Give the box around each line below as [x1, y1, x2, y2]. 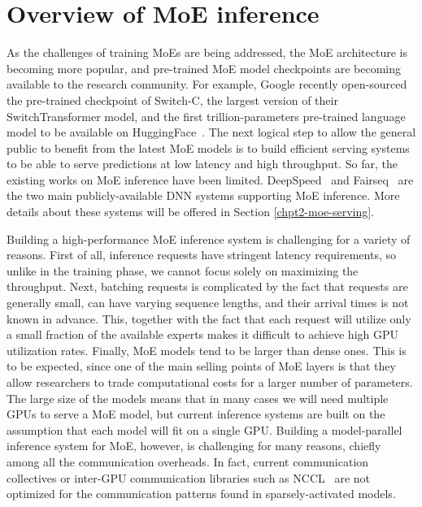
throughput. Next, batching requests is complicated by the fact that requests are [7, 278, 408, 295]
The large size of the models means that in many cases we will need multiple [7, 389, 389, 406]
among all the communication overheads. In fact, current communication [7, 453, 369, 470]
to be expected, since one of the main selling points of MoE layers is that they [7, 357, 396, 375]
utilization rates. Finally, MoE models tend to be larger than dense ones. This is [7, 341, 407, 358]
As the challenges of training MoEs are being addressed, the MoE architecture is [7, 44, 407, 61]
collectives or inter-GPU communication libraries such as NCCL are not [7, 469, 371, 486]
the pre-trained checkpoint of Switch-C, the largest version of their [7, 91, 338, 108]
